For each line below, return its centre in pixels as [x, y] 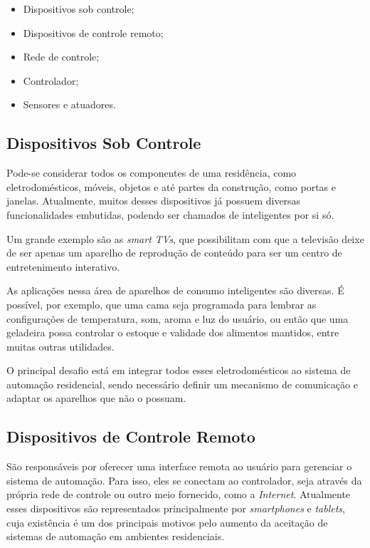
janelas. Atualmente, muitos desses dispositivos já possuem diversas [154, 201]
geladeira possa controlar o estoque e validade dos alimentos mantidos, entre [173, 332]
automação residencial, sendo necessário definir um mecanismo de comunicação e [182, 384]
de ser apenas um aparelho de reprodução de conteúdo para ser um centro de [174, 253]
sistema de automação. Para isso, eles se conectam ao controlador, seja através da [184, 480]
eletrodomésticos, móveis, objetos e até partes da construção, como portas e [171, 186]
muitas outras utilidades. [60, 346]
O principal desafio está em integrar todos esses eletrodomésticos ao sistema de [179, 370]
